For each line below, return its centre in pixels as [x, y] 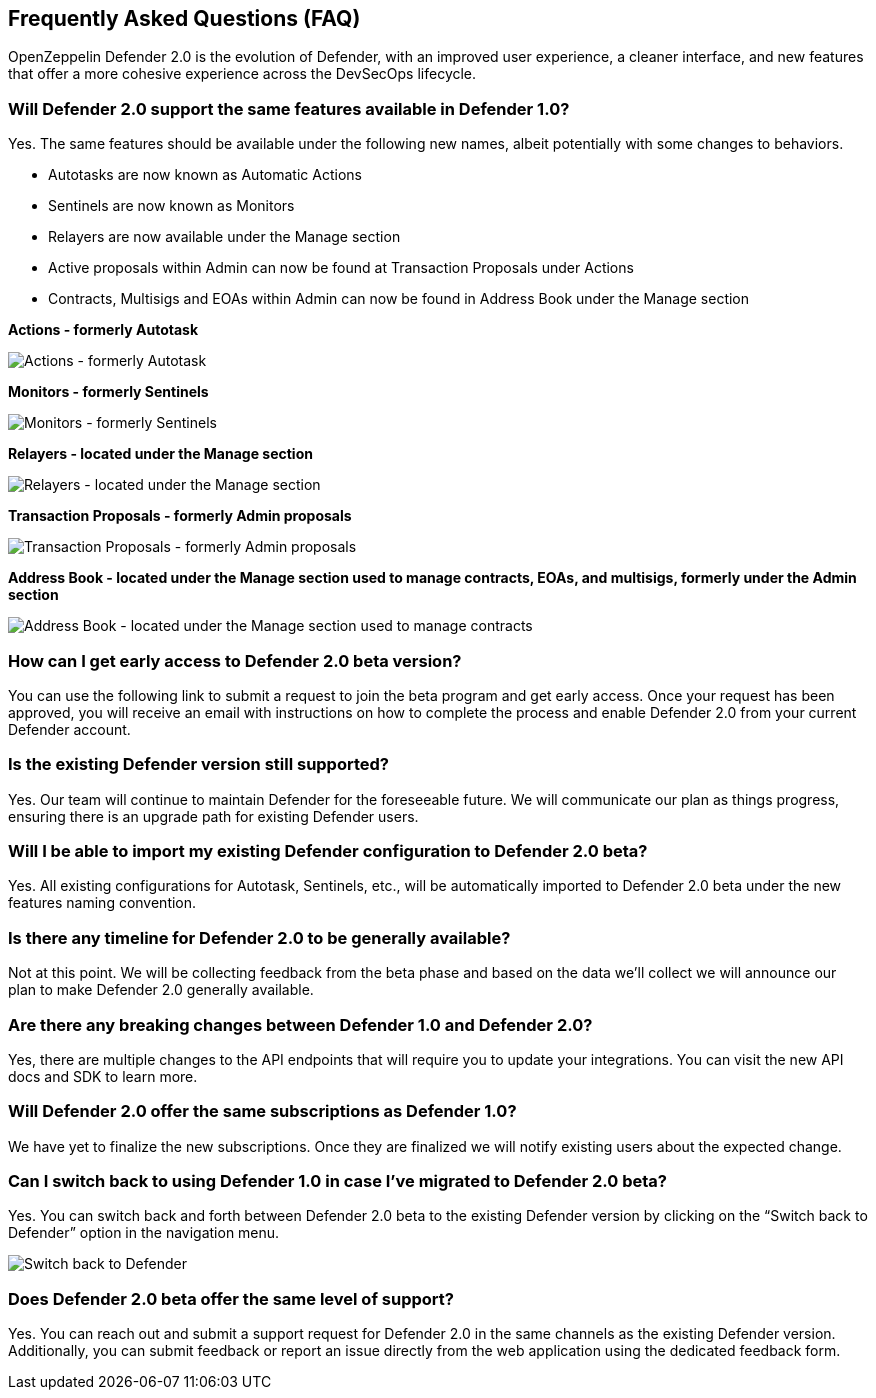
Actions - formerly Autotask [103, 330]
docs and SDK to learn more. [103, 1076]
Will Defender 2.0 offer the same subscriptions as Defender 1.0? [262, 1111]
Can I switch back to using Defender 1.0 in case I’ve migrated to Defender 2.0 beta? [338, 1181]
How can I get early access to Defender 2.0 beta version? [235, 660]
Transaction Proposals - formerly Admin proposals [180, 516]
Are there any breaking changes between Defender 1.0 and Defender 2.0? [300, 1024]
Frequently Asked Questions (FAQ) [184, 18]
